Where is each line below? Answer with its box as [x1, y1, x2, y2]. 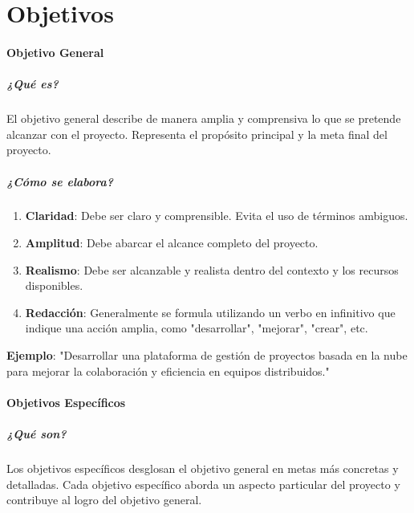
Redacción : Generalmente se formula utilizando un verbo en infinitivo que [25, 303, 396, 320]
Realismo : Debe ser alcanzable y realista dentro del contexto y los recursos [25, 261, 399, 278]
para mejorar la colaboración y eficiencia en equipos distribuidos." [6, 362, 330, 379]
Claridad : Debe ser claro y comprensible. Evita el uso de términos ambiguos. [25, 207, 408, 224]
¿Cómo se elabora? [6, 173, 113, 189]
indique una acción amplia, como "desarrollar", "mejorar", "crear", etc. [25, 320, 368, 336]
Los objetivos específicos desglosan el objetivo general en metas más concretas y [6, 459, 399, 476]
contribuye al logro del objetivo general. [6, 491, 202, 508]
